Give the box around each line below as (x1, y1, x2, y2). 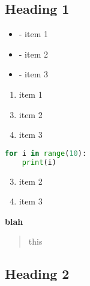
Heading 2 (5, 264, 70, 283)
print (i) (22, 158, 56, 167)
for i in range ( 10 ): (5, 149, 87, 158)
